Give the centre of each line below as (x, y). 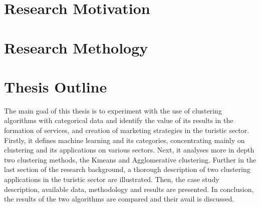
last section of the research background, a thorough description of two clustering (127, 169)
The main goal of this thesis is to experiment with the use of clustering (113, 110)
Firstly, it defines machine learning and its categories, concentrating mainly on (124, 140)
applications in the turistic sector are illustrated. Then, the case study (112, 179)
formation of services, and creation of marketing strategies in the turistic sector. (127, 130)
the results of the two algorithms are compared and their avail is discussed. (119, 199)
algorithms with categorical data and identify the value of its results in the (119, 120)
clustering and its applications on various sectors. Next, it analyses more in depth (129, 150)
